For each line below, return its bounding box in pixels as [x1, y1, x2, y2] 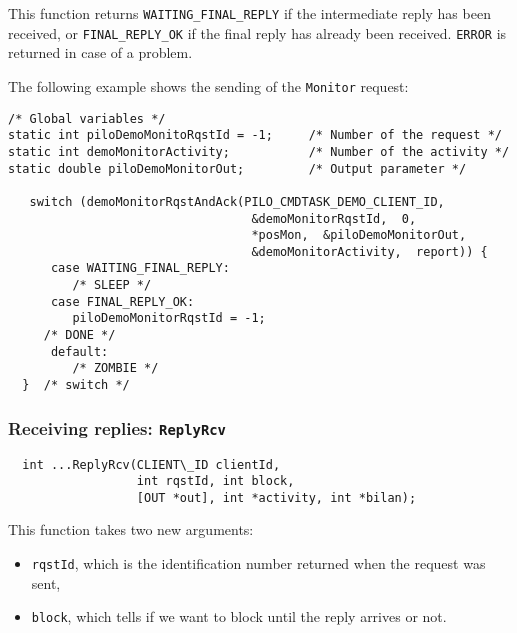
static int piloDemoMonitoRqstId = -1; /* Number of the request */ [8, 128, 502, 143]
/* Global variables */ [8, 111, 166, 126]
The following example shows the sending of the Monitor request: [8, 75, 409, 96]
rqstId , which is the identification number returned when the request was [31, 553, 486, 574]
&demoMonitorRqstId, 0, [251, 211, 417, 226]
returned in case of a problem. [8, 42, 193, 63]
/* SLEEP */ [72, 278, 152, 293]
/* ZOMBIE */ [72, 361, 159, 376]
